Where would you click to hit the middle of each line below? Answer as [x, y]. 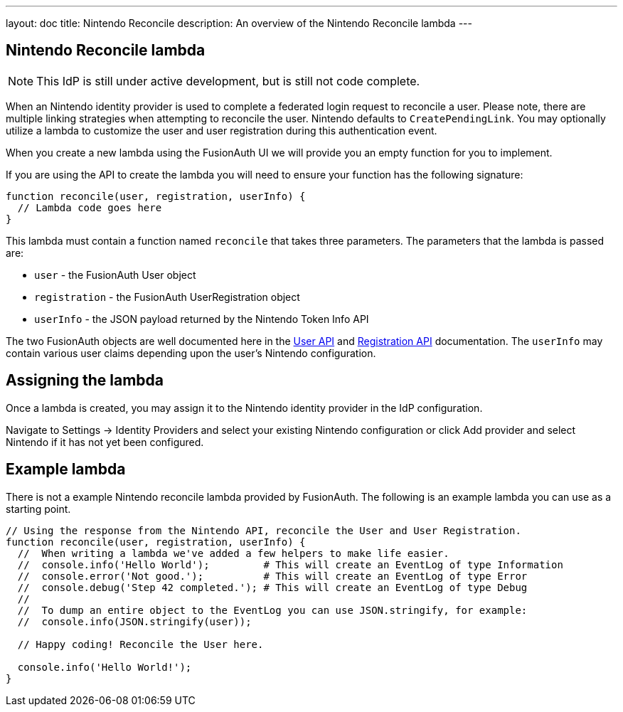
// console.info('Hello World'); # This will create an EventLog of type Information [290, 564]
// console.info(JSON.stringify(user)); [134, 621]
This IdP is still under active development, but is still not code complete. [228, 81]
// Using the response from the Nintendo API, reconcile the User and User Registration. [263, 530]
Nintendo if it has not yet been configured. [105, 442]
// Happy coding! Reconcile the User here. [140, 644]
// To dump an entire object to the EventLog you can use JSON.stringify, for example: [272, 610]
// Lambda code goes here [90, 207]
